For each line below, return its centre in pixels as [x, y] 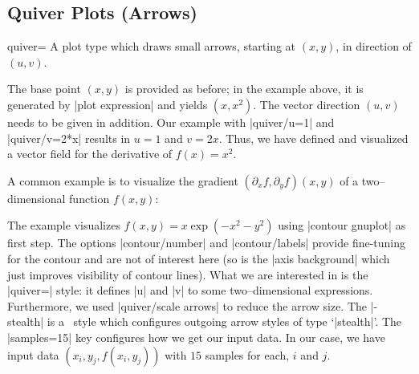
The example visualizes [64, 225]
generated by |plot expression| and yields [108, 104]
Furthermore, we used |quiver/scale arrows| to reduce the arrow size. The [187, 305]
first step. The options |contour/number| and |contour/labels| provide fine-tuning [207, 243]
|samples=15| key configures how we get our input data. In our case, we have [196, 337]
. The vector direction [307, 104]
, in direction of [374, 46]
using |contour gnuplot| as [342, 225]
